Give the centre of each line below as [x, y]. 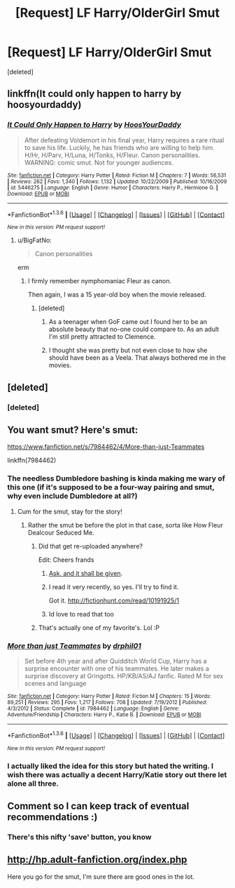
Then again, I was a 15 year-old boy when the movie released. [117, 295]
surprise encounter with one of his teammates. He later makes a [117, 668]
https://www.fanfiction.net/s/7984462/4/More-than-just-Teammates [106, 447]
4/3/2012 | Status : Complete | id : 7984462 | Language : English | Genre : [93, 708]
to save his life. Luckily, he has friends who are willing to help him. [120, 147]
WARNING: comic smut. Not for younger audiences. [99, 162]
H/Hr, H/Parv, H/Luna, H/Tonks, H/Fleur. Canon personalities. [112, 155]
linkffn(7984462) [32, 460]
